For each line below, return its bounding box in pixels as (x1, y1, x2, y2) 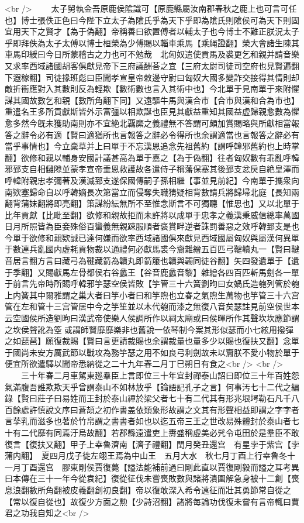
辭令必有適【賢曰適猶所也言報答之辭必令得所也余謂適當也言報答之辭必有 (20, 128, 299, 140)
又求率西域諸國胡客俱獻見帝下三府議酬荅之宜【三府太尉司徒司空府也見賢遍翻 (5, 59, 299, 71)
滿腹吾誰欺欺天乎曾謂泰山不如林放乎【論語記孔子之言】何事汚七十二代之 (12, 380, 291, 393)
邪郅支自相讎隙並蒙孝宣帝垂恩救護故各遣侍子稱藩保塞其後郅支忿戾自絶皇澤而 (5, 163, 299, 175)
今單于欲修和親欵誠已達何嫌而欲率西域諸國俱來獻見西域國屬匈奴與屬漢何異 (5, 231, 291, 243)
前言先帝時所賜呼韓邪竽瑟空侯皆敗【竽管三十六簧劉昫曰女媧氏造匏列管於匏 (12, 277, 299, 290)
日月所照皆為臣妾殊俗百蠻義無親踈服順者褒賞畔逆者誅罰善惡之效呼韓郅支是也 (5, 220, 299, 232)
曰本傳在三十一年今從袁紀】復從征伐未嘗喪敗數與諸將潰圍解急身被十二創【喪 (5, 472, 299, 484)
